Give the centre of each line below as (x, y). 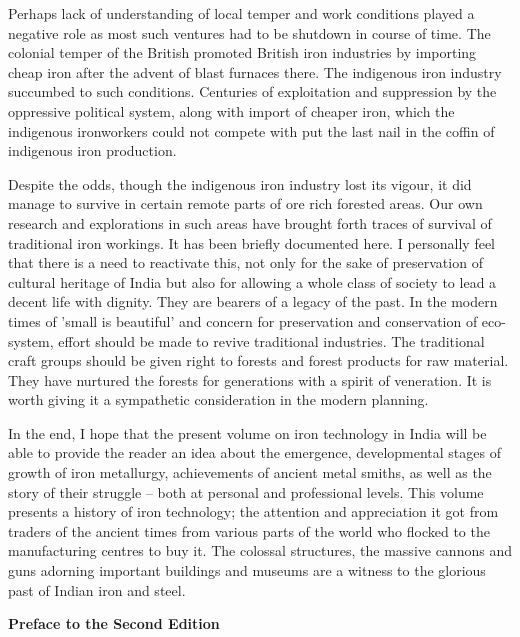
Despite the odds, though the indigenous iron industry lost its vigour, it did (240, 183)
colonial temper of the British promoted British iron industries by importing (242, 52)
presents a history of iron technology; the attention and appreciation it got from (253, 511)
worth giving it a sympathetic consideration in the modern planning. (218, 399)
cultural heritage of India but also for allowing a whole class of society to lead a (252, 281)
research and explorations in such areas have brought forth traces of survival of (250, 222)
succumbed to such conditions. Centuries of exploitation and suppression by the (252, 91)
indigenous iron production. (92, 150)
